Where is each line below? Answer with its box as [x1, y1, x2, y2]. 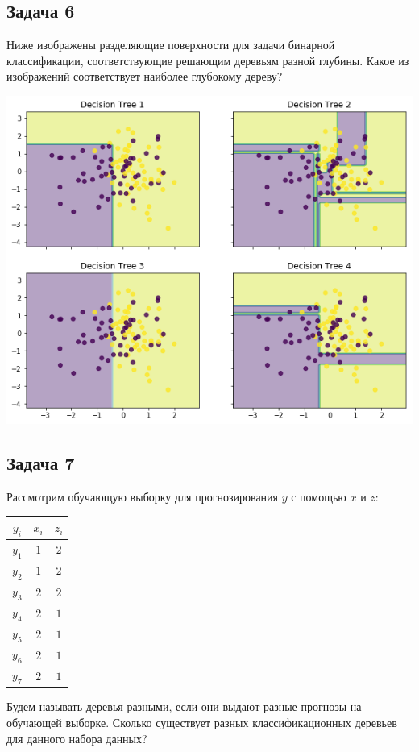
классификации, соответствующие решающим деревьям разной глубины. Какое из [6, 52, 409, 69]
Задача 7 [6, 450, 75, 475]
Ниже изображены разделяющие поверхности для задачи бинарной [6, 36, 335, 53]
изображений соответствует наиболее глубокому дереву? [6, 68, 283, 85]
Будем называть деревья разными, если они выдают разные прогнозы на [6, 698, 362, 715]
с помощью [291, 488, 346, 505]
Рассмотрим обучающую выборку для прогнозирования [6, 488, 279, 505]
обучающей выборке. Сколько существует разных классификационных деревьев [6, 714, 397, 730]
